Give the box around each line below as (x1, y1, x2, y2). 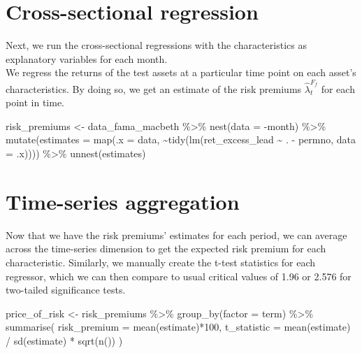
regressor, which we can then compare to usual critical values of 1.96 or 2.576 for (6, 268, 352, 283)
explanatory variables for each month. (6, 51, 168, 66)
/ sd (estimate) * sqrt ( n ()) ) (6, 333, 123, 347)
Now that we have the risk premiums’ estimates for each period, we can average (6, 227, 347, 242)
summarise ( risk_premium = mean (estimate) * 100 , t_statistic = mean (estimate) (6, 319, 351, 334)
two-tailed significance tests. (6, 282, 126, 297)
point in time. (6, 95, 65, 110)
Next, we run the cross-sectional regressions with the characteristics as (6, 38, 307, 52)
